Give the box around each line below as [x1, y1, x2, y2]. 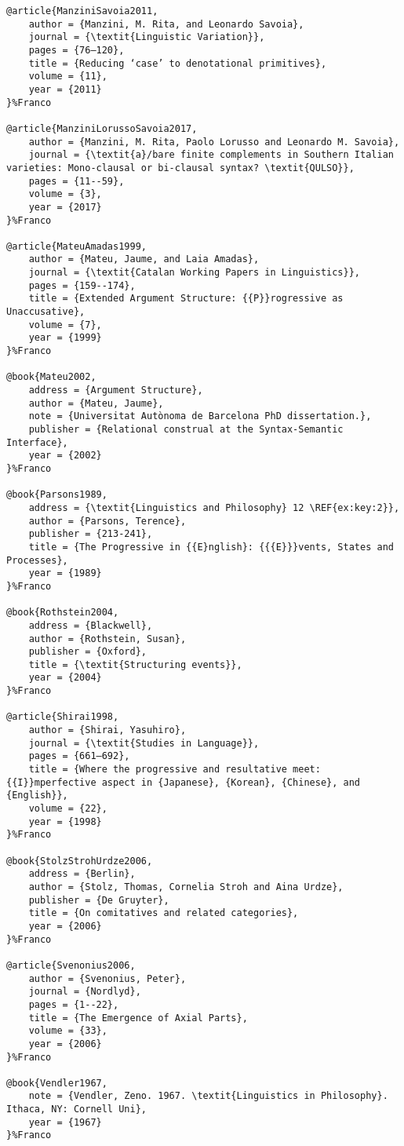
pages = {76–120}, [28, 44, 125, 56]
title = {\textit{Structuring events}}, [28, 659, 242, 670]
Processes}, [6, 554, 68, 566]
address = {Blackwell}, [28, 619, 153, 631]
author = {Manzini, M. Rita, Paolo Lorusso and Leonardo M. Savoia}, [28, 136, 400, 148]
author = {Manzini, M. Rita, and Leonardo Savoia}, [28, 18, 304, 30]
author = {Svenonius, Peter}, [28, 973, 187, 984]
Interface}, [6, 436, 68, 448]
